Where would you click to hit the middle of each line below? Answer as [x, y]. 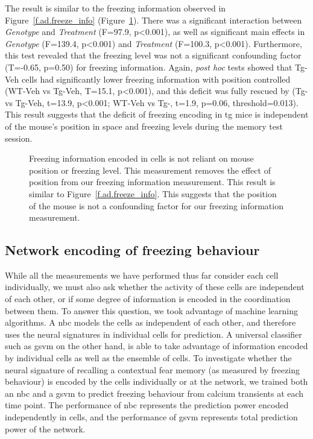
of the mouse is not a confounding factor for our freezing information [156, 205]
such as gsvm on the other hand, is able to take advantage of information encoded [156, 346]
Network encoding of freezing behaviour [132, 250]
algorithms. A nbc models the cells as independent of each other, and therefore [150, 322]
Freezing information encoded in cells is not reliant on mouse [141, 158]
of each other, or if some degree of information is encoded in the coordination [148, 299]
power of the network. [45, 428]
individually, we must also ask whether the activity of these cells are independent [155, 287]
